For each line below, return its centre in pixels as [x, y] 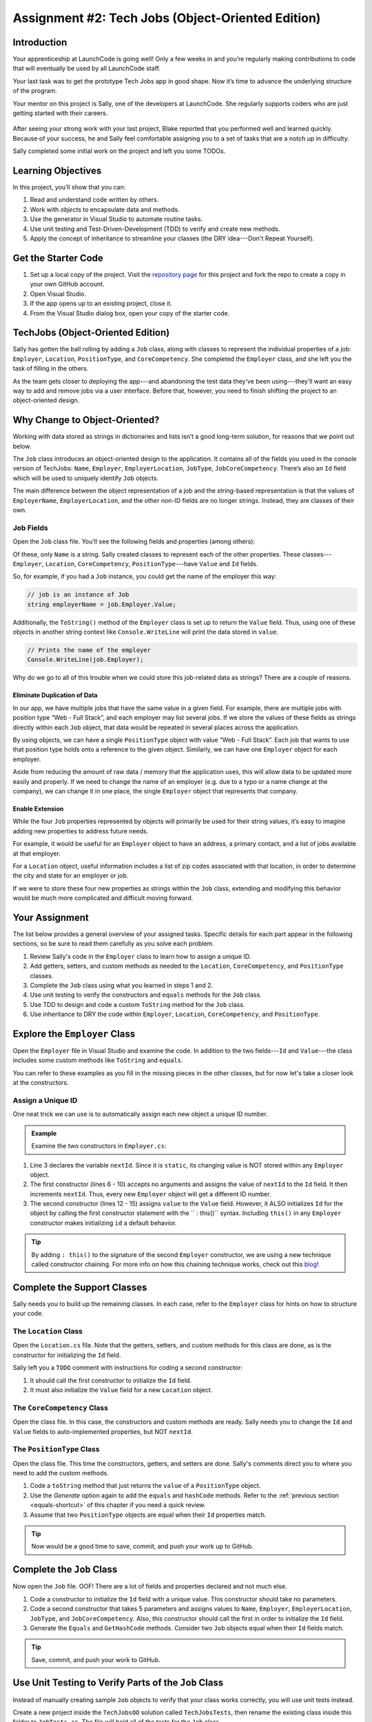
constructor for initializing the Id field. [67, 1355]
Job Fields [30, 528]
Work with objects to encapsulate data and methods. [105, 209]
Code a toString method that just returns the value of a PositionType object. [145, 1486]
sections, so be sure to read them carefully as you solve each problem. [113, 944]
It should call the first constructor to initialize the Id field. [111, 1380]
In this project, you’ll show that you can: [69, 187]
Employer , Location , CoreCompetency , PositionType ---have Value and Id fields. [135, 563]
